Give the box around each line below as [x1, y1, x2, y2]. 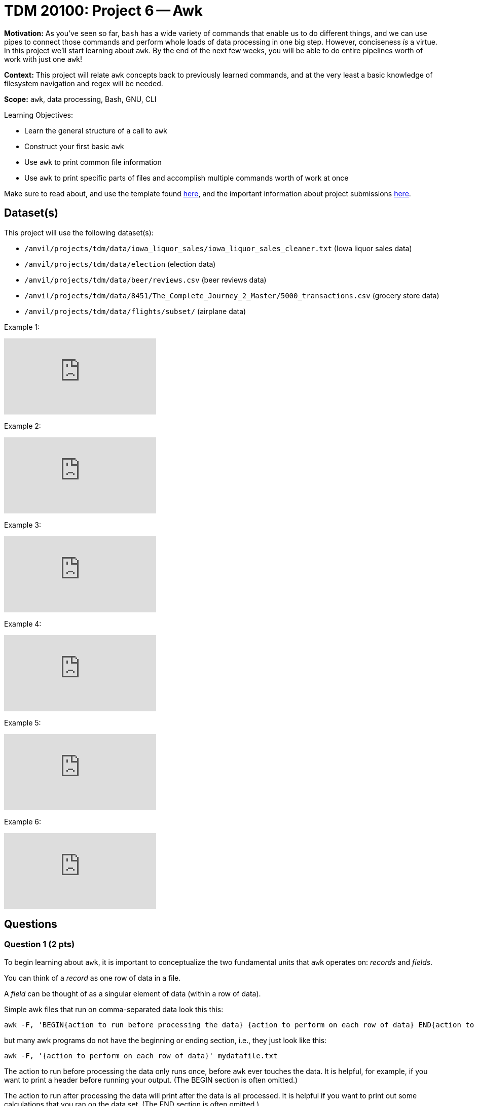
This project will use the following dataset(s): [4, 228, 154, 237]
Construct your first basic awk [24, 142, 124, 151]
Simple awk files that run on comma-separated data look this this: [4, 1005, 224, 1014]
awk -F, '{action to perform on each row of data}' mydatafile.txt [4, 1051, 278, 1060]
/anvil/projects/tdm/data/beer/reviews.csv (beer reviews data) [24, 275, 267, 284]
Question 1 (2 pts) [4, 939, 75, 950]
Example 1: [4, 322, 40, 331]
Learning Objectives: [4, 110, 73, 119]
